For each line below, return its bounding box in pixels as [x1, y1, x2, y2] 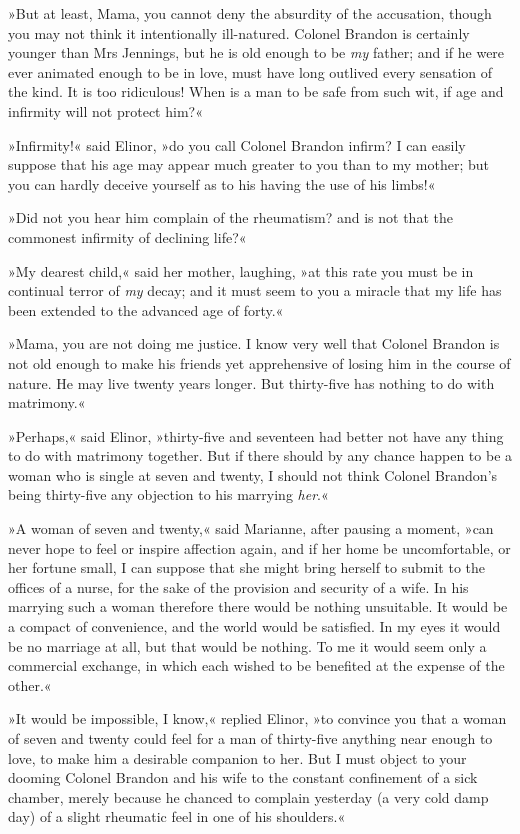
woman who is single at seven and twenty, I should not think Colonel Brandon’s [8, 464, 498, 485]
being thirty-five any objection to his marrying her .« [8, 484, 329, 505]
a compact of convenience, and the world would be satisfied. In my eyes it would [8, 616, 501, 637]
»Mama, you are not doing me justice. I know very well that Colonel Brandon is [8, 333, 500, 354]
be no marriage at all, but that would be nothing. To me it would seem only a [8, 635, 487, 656]
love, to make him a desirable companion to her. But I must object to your [8, 747, 467, 768]
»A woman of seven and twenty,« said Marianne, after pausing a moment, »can [8, 518, 494, 539]
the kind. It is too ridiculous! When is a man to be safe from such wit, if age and [8, 81, 504, 102]
